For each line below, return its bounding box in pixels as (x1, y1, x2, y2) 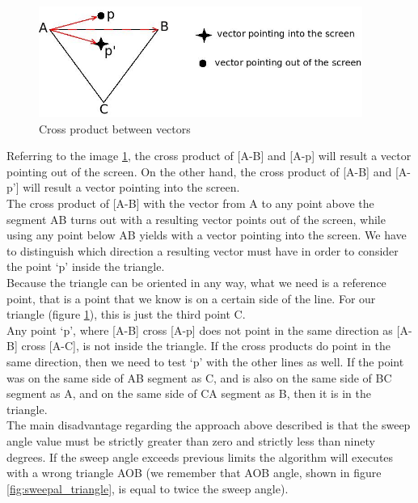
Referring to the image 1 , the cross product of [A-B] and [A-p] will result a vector (6, 147, 412, 164)
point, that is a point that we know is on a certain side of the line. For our (6, 290, 376, 306)
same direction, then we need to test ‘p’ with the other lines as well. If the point (6, 353, 404, 370)
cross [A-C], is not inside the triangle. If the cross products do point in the (21, 337, 391, 354)
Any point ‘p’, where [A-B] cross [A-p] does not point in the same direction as (6, 321, 393, 338)
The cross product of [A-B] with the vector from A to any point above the (6, 195, 374, 212)
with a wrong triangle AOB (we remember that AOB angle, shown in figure (6, 464, 382, 481)
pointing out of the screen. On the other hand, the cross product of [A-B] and (6, 163, 392, 180)
